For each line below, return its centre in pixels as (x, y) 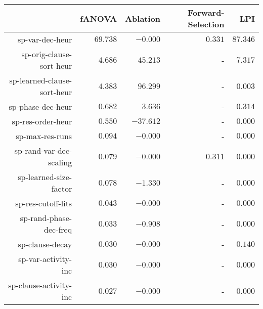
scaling (60, 162)
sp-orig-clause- (47, 54)
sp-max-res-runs (44, 136)
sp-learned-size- (45, 177)
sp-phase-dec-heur (40, 106)
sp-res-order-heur (42, 121)
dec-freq (58, 229)
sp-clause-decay (45, 244)
